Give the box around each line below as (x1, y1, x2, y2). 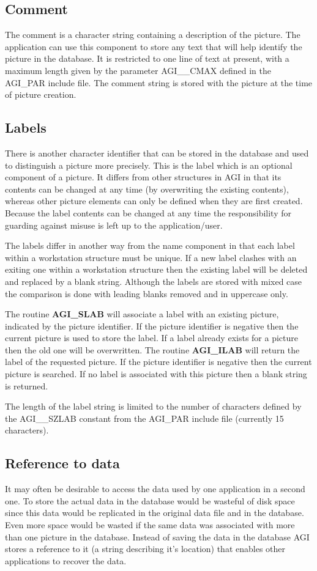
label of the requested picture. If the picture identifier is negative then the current (5, 355, 312, 368)
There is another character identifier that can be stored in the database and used (5, 146, 309, 159)
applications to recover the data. (5, 554, 127, 567)
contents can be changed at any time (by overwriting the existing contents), (5, 182, 289, 195)
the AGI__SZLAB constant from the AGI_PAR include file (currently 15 (5, 411, 284, 424)
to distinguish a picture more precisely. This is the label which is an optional (5, 158, 293, 171)
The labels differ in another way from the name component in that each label (5, 239, 295, 252)
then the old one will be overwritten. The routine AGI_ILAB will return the (5, 343, 300, 356)
